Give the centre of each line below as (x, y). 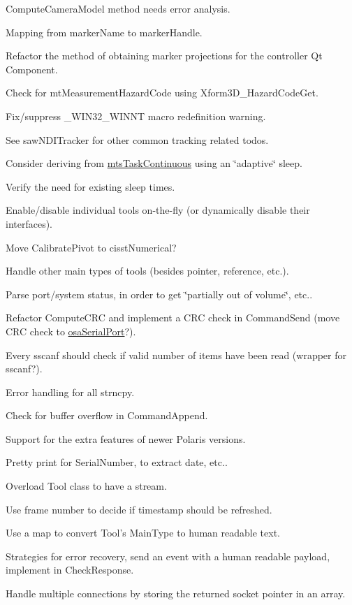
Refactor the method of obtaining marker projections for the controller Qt (164, 56)
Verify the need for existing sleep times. (90, 186)
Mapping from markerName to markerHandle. (104, 32)
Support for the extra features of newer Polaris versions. (126, 438)
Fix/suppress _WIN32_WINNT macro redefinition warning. (136, 116)
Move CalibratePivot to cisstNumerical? (91, 247)
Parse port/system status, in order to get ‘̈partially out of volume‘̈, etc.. (159, 294)
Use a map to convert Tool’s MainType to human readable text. (143, 533)
